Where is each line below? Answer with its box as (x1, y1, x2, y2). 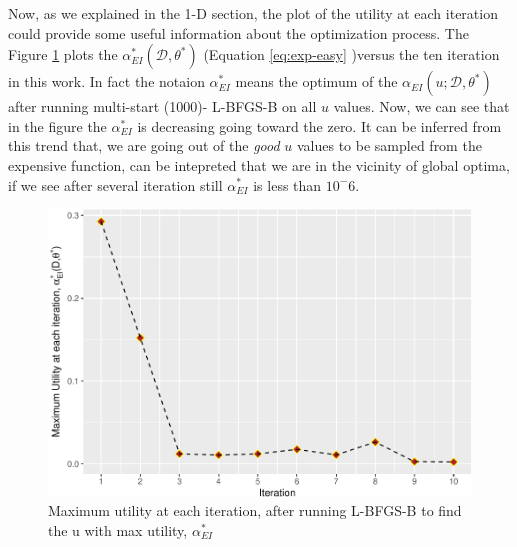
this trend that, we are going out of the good (8, 135, 280, 156)
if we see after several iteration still (8, 174, 223, 195)
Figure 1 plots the (8, 44, 118, 65)
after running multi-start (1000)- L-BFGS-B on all (8, 96, 317, 117)
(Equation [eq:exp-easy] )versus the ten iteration (203, 44, 500, 65)
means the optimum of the (235, 71, 398, 92)
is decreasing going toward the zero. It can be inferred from (137, 115, 502, 136)
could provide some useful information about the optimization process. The (8, 22, 469, 43)
